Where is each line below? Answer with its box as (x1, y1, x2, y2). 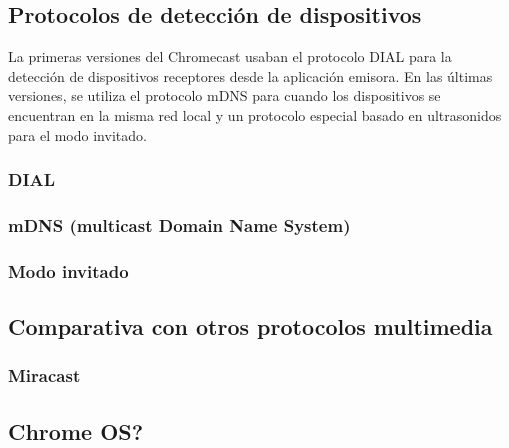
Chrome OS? (8, 415, 144, 446)
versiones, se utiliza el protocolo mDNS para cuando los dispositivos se (8, 85, 441, 106)
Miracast (8, 363, 81, 388)
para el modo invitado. (8, 124, 147, 145)
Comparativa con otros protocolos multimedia (8, 311, 493, 342)
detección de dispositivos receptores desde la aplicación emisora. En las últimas (8, 65, 493, 86)
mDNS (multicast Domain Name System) (8, 212, 351, 237)
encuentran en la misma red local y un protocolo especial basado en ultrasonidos (8, 104, 502, 125)
